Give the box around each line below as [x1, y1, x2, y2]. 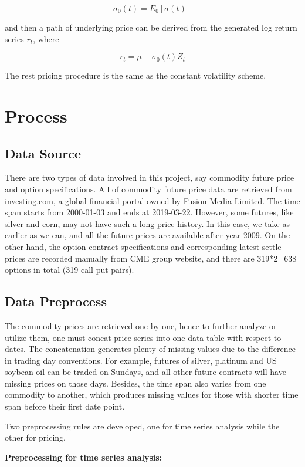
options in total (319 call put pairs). [5, 263, 134, 276]
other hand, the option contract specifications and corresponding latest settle [5, 240, 282, 252]
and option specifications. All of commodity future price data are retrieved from [5, 182, 292, 195]
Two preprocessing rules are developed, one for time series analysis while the [5, 419, 280, 432]
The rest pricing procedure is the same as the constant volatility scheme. [5, 69, 266, 82]
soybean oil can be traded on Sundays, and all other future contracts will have [5, 366, 286, 378]
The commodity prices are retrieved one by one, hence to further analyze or [5, 319, 277, 331]
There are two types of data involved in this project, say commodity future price [5, 171, 294, 184]
